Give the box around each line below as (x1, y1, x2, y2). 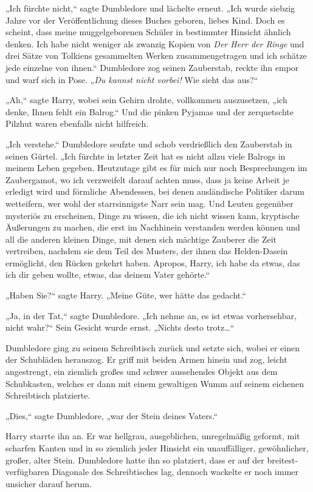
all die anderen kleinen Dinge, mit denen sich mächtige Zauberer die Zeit (5, 232, 277, 245)
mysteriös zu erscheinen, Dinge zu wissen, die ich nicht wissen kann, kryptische (5, 209, 300, 221)
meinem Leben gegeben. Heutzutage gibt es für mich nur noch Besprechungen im (5, 161, 308, 174)
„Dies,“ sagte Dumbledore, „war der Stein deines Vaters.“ (5, 409, 218, 422)
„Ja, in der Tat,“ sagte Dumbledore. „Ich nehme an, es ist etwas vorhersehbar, (5, 309, 297, 322)
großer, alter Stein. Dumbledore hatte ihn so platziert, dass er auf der (5, 453, 264, 466)
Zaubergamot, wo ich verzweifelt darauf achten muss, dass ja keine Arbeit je (5, 173, 289, 186)
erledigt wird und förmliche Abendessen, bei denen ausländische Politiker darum (5, 185, 304, 198)
